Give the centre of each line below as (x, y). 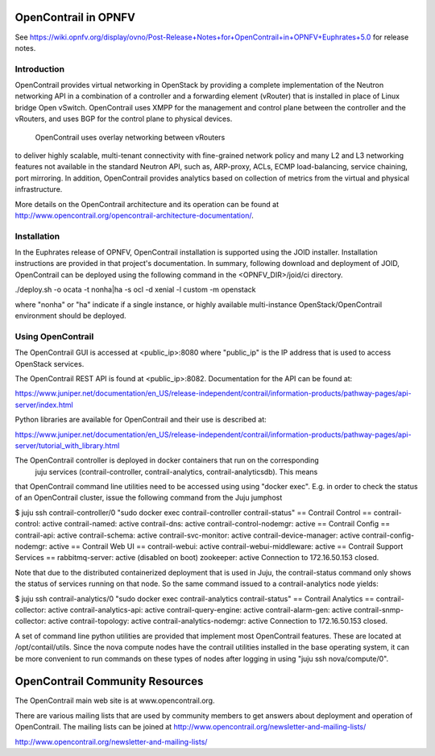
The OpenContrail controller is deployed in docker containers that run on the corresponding (167, 460)
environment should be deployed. (70, 316)
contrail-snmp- (379, 610)
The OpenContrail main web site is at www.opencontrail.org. (115, 700)
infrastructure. (39, 189)
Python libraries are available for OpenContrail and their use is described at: (141, 420)
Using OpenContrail (54, 336)
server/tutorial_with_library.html (67, 445)
